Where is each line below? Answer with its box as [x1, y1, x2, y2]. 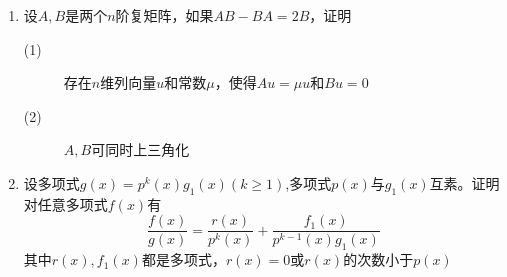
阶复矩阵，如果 [115, 5, 214, 25]
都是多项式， [141, 249, 226, 270]
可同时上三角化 [91, 139, 190, 160]
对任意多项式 [23, 193, 108, 214]
